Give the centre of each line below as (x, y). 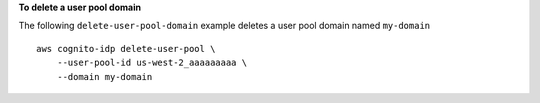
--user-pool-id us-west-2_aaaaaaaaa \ (152, 63)
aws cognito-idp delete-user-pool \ (126, 48)
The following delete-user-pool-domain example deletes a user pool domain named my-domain (224, 26)
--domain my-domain (104, 76)
